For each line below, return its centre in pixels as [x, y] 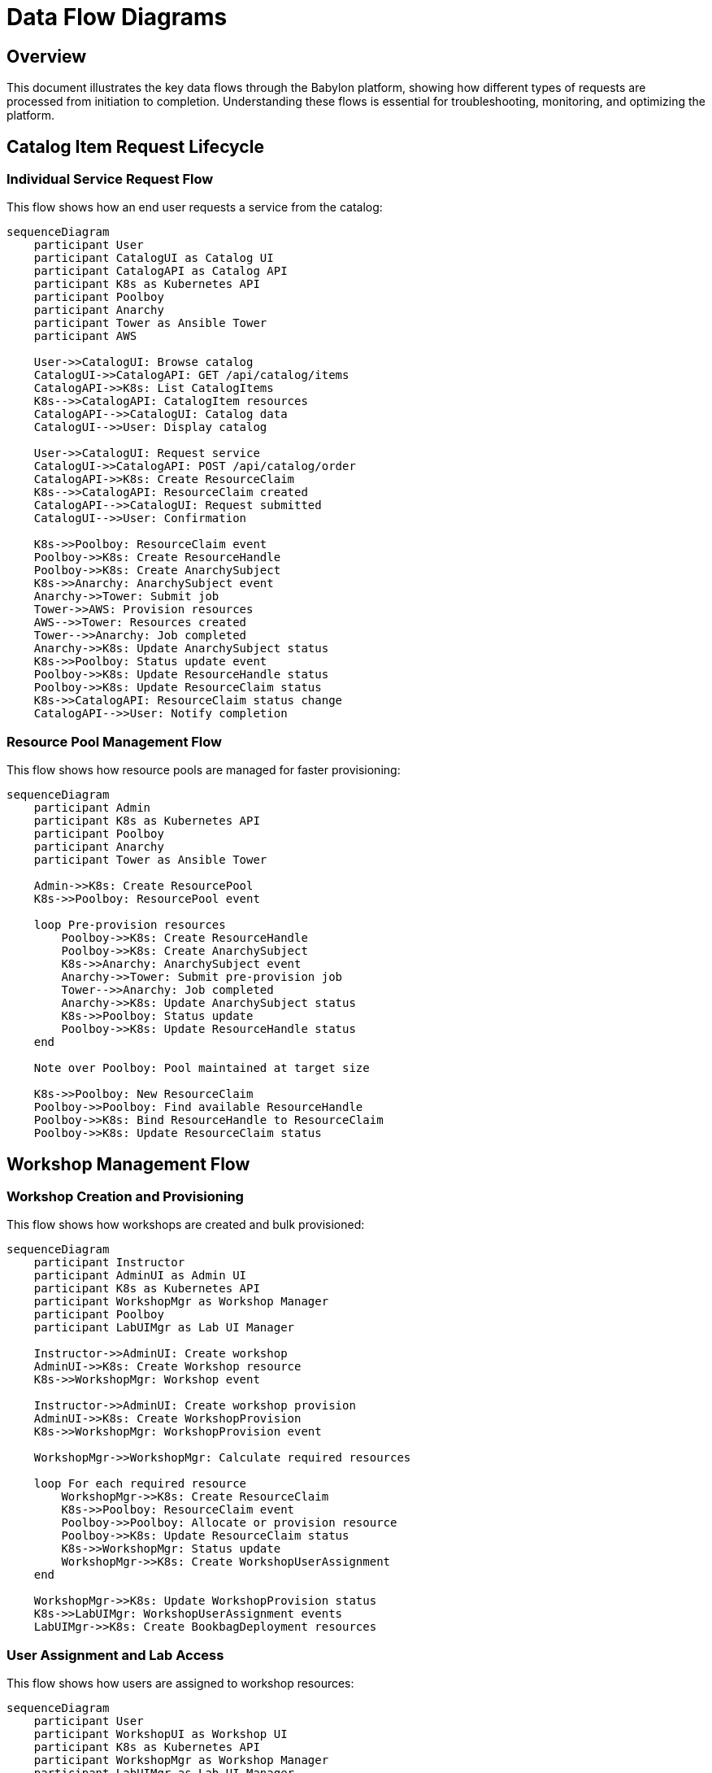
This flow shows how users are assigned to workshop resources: [180, 1684]
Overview [47, 56]
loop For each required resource [140, 1484]
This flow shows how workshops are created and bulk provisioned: [186, 1225]
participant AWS [85, 336]
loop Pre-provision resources [130, 925]
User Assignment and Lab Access [115, 1655]
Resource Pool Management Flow [114, 741]
